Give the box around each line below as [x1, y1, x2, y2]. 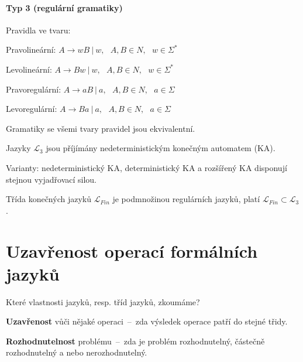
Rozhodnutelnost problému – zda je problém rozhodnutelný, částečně [6, 334, 265, 347]
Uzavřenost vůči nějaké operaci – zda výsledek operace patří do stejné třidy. [6, 315, 288, 327]
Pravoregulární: [6, 83, 61, 95]
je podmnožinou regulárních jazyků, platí [112, 193, 260, 205]
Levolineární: [6, 63, 52, 75]
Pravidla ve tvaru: [6, 23, 71, 36]
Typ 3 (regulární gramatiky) [6, 1, 123, 13]
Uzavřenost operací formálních [6, 238, 258, 262]
